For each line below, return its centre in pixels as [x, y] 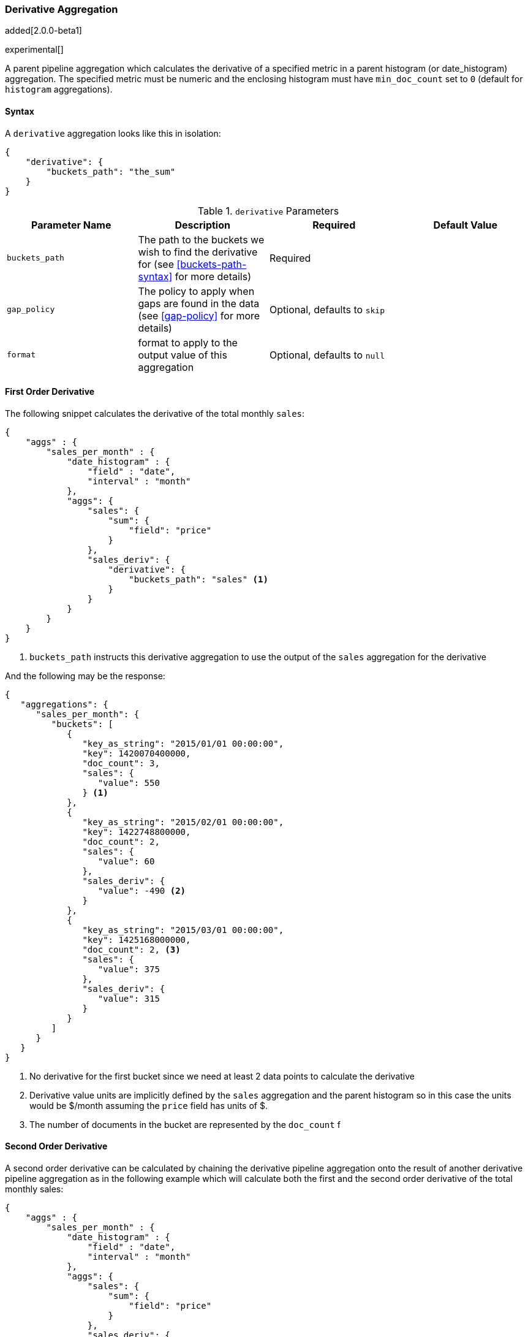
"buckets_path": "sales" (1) [198, 579]
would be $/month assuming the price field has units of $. [149, 1105]
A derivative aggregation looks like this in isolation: [113, 133]
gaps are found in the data [199, 303]
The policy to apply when [196, 291]
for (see [156, 264]
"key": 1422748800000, [137, 832]
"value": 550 [129, 783]
